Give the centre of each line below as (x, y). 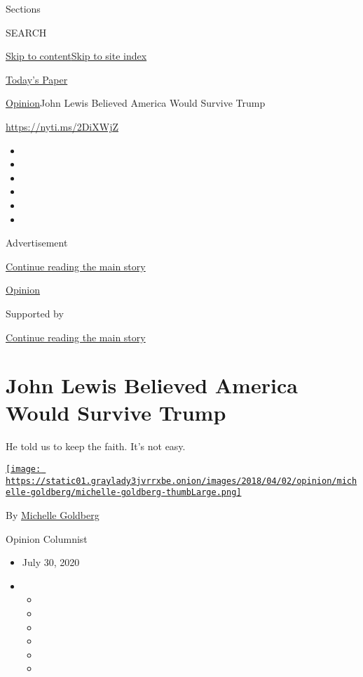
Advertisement (37, 243)
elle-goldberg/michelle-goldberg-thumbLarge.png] (124, 493)
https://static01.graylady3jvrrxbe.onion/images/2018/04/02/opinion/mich (181, 481)
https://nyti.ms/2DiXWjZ (62, 126)
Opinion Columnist (47, 538)
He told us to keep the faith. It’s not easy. (96, 446)
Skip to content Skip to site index (76, 56)
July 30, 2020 (51, 562)
